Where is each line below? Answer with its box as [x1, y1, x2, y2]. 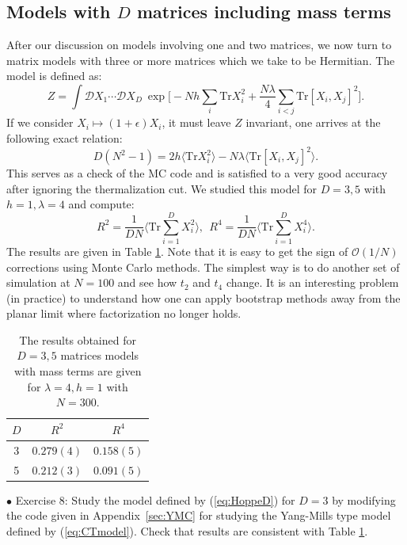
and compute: [68, 196, 135, 212]
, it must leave [162, 114, 231, 131]
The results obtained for [19, 331, 136, 348]
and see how [117, 274, 177, 291]
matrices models [60, 347, 139, 364]
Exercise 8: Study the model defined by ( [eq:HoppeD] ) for [15, 491, 295, 508]
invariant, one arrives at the [245, 114, 381, 131]
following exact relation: [6, 129, 123, 146]
